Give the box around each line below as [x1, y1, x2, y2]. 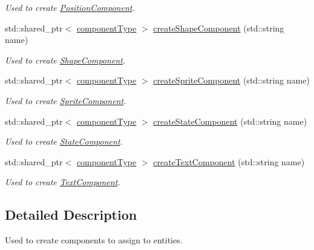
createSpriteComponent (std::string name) [153, 74, 310, 87]
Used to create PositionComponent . [5, 1, 135, 13]
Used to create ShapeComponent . [5, 53, 126, 66]
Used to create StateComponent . [5, 135, 123, 148]
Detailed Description [5, 205, 137, 224]
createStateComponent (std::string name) [153, 114, 307, 127]
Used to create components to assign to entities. [5, 234, 183, 246]
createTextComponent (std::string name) [153, 155, 305, 168]
